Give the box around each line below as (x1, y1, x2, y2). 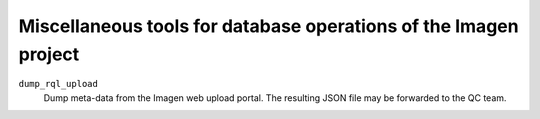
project (18, 43, 80, 65)
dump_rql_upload (18, 78, 99, 90)
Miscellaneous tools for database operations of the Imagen (18, 15, 519, 37)
